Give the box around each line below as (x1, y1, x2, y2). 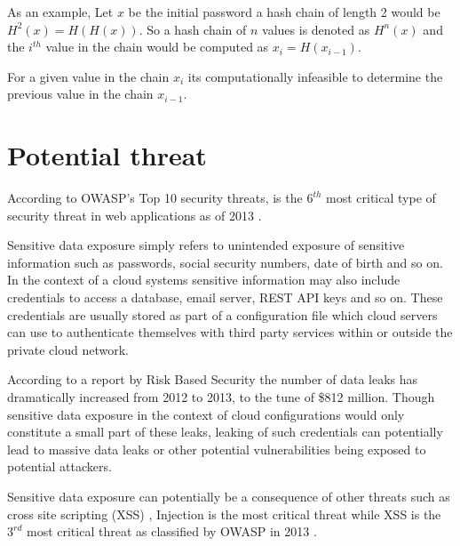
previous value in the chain (7, 84, 154, 103)
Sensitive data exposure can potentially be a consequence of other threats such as (7, 487, 450, 505)
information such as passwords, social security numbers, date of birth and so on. (7, 253, 443, 271)
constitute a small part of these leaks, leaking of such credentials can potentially (7, 422, 443, 441)
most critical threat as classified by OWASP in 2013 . (26, 522, 317, 541)
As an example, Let (7, 3, 114, 20)
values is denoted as (262, 20, 370, 38)
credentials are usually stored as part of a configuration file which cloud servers (7, 305, 438, 324)
